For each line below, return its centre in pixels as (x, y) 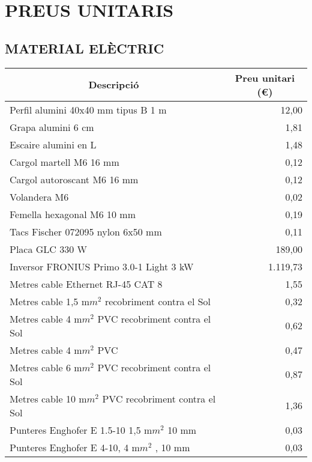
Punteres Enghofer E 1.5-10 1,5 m (81, 430)
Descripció (114, 85)
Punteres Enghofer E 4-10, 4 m (75, 447)
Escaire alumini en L (53, 144)
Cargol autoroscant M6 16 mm (74, 179)
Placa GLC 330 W (48, 249)
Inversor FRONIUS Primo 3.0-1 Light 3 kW (102, 266)
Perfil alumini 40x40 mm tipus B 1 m (88, 109)
